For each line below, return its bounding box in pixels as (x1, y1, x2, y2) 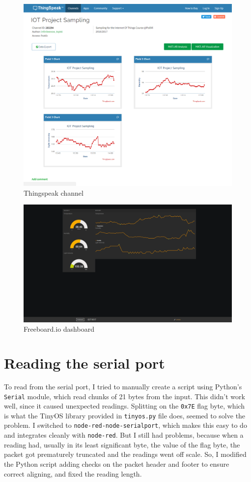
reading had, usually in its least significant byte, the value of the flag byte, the (4, 439, 240, 449)
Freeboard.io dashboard (24, 324, 94, 334)
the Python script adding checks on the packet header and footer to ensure (4, 458, 229, 469)
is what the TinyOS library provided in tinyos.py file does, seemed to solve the (4, 410, 246, 420)
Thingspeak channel (24, 187, 84, 198)
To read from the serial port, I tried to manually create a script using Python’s (4, 381, 242, 391)
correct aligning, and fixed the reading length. (4, 468, 142, 479)
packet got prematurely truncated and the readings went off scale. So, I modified (4, 449, 247, 459)
